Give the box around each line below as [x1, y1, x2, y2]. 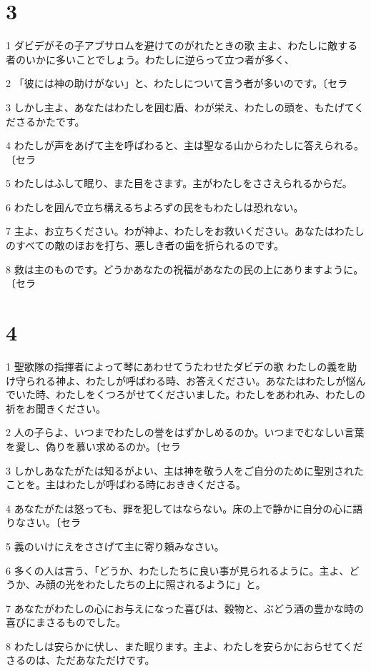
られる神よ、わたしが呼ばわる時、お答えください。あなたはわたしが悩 [25, 373, 356, 388]
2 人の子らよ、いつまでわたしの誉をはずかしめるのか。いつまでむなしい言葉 [6, 425, 365, 440]
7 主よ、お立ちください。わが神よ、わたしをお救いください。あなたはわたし [6, 223, 365, 238]
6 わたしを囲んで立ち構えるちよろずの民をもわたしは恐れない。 [6, 199, 304, 214]
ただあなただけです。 [55, 652, 155, 667]
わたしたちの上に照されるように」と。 [85, 577, 266, 592]
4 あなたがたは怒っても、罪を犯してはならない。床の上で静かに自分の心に [6, 500, 353, 515]
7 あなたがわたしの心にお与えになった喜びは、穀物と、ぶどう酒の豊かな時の [6, 600, 365, 615]
